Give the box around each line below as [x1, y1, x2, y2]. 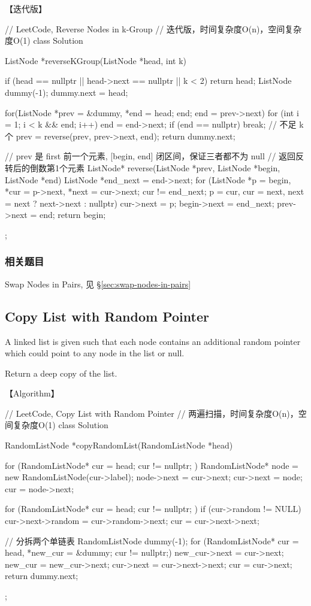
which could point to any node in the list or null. [5, 347, 185, 359]
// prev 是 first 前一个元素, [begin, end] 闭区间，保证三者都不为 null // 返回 [5, 150, 296, 162]
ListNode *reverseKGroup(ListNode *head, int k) [5, 54, 187, 66]
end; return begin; [39, 208, 106, 221]
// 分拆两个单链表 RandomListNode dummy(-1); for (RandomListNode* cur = [5, 534, 299, 547]
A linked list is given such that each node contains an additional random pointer [5, 335, 301, 347]
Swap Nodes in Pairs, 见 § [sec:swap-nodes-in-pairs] [5, 277, 191, 290]
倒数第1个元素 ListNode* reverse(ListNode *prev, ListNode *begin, [29, 161, 280, 174]
